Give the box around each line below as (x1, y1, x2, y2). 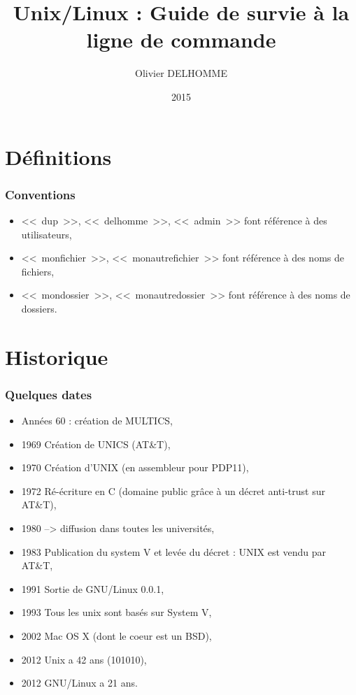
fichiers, (21, 264, 55, 278)
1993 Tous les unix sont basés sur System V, (21, 605, 212, 619)
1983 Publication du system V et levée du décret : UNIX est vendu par (21, 544, 327, 559)
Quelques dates (5, 385, 92, 403)
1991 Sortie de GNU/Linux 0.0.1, (21, 581, 164, 596)
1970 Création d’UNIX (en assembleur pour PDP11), (21, 460, 249, 475)
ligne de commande (86, 25, 276, 54)
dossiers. (21, 301, 57, 315)
